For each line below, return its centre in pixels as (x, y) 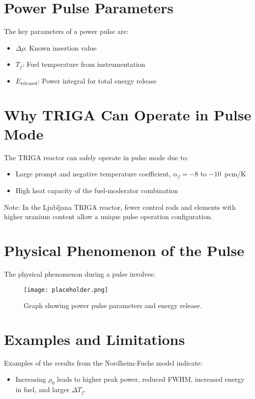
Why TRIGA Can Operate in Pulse (128, 114)
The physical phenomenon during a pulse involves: (80, 273)
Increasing (31, 379)
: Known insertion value (61, 47)
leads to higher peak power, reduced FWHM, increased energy (151, 379)
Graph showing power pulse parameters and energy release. (113, 305)
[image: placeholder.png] (66, 290)
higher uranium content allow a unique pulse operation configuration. (108, 216)
